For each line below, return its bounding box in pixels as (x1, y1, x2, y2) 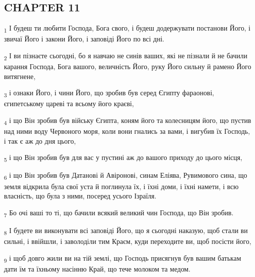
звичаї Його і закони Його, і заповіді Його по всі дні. (4, 34, 165, 44)
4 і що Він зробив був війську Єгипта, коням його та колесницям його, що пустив (4, 115, 252, 126)
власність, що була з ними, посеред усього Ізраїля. (4, 191, 157, 201)
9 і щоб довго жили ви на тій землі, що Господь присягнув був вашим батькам (4, 252, 241, 264)
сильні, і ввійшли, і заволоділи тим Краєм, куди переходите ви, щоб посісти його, (4, 236, 252, 246)
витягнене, (4, 71, 36, 81)
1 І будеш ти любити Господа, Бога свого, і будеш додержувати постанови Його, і (4, 23, 251, 34)
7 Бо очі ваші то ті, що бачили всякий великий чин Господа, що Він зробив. (4, 207, 234, 219)
